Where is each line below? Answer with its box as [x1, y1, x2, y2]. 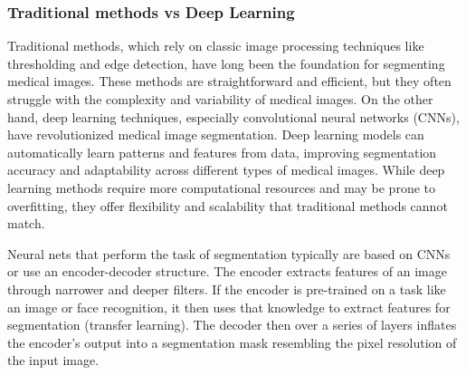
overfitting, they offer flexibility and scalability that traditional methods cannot [7, 196, 448, 215]
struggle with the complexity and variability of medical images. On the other [7, 90, 433, 108]
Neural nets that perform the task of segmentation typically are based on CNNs [7, 244, 451, 263]
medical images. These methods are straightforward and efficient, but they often [7, 72, 452, 91]
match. [7, 214, 45, 233]
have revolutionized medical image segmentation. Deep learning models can [7, 125, 424, 144]
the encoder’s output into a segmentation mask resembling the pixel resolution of [7, 332, 457, 351]
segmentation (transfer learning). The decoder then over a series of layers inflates [7, 315, 457, 334]
